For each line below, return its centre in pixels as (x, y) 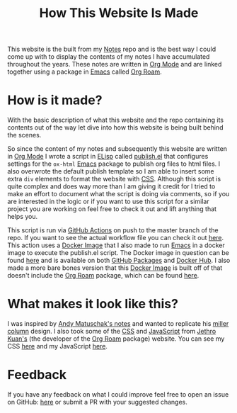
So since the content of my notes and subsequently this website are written (117, 149)
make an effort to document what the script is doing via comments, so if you (118, 194)
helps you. (23, 217)
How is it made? (55, 100)
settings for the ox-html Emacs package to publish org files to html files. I (114, 164)
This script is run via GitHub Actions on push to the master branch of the (113, 230)
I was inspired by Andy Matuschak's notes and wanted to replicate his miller (118, 324)
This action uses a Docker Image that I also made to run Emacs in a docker (116, 245)
